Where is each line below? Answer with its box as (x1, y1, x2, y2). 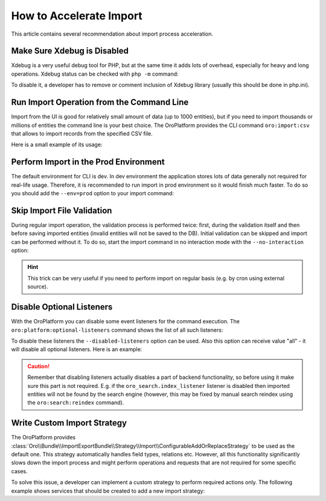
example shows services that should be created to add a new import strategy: (11, 487, 205, 494)
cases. (11, 467, 28, 474)
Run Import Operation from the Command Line (11, 97, 189, 108)
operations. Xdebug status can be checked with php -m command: (11, 70, 179, 77)
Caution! (27, 363, 50, 370)
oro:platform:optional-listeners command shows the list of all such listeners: (11, 326, 223, 334)
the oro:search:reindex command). (27, 399, 124, 406)
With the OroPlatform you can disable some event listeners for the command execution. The (11, 318, 240, 325)
